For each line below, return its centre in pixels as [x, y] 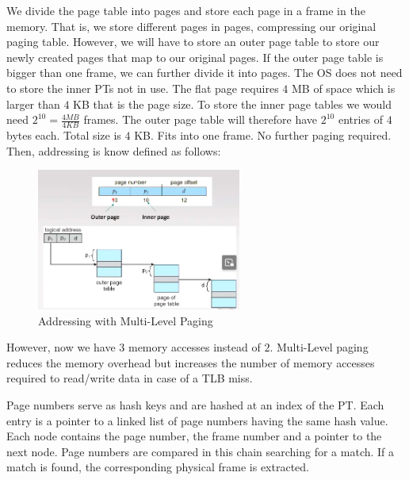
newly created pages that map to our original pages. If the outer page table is [195, 57]
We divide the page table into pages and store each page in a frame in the [186, 10]
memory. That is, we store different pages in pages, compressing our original [191, 26]
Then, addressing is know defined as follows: [114, 150]
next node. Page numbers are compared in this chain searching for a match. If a [201, 451]
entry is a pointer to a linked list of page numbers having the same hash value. [197, 420]
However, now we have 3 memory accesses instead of [134, 347]
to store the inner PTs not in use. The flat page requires [143, 88]
